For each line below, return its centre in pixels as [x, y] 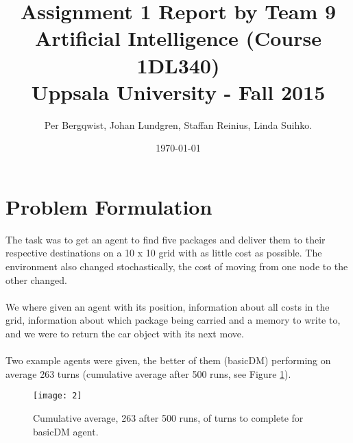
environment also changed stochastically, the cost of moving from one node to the [177, 266]
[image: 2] [58, 396]
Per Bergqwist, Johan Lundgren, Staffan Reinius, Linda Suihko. [178, 124]
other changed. [36, 279]
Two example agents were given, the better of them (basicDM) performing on [168, 360]
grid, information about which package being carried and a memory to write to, [173, 320]
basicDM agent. [66, 431]
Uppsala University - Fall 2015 [178, 92]
